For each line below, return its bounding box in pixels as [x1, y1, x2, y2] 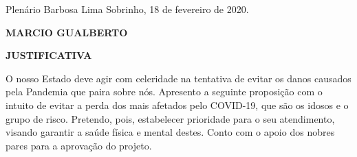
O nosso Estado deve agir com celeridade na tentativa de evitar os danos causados [6, 71, 351, 85]
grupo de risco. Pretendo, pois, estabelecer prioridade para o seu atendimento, [6, 111, 335, 125]
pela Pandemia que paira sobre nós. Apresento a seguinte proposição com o [6, 84, 323, 99]
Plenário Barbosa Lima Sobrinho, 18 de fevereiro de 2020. [6, 2, 249, 16]
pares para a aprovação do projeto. [6, 138, 152, 152]
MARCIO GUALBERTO [6, 25, 128, 39]
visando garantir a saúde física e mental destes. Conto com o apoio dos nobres [6, 125, 335, 139]
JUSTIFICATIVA [6, 48, 92, 62]
